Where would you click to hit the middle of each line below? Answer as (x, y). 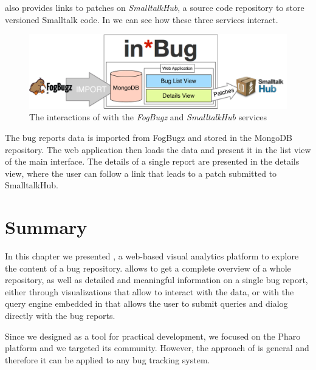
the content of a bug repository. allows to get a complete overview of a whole (148, 268)
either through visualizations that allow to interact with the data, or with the (149, 291)
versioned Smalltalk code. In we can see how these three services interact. (142, 19)
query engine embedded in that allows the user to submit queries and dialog (146, 303)
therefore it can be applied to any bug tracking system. (108, 359)
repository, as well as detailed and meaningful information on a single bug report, (156, 280)
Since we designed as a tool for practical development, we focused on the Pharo (153, 336)
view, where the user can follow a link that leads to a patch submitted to (141, 173)
